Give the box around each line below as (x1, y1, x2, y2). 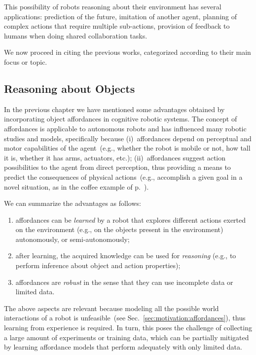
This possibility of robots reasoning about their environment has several (4, 1, 221, 11)
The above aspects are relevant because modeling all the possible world (4, 303, 219, 313)
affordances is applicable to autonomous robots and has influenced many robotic (4, 123, 247, 133)
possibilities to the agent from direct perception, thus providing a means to (4, 162, 231, 172)
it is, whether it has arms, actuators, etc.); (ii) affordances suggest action (4, 152, 226, 162)
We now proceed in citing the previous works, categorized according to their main (4, 47, 251, 57)
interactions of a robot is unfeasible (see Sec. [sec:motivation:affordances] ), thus (4, 313, 246, 323)
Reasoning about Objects (4, 80, 135, 96)
